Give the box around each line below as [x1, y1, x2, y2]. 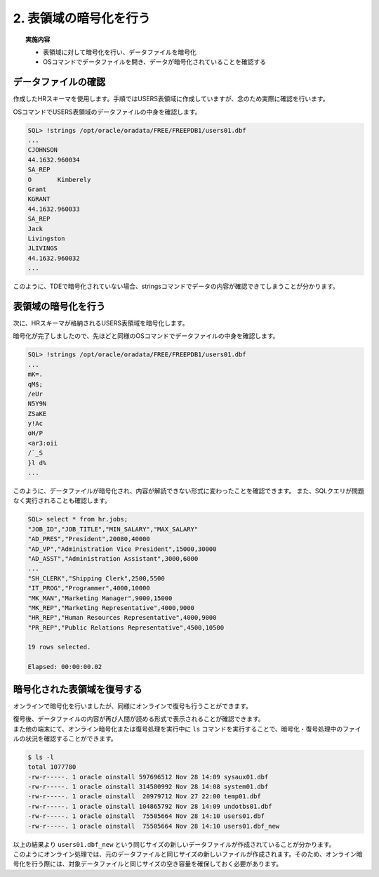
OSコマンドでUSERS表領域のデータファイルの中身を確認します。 [13, 108, 201, 116]
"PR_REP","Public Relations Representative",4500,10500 [27, 623, 225, 632]
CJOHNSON [27, 146, 58, 154]
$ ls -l [27, 753, 54, 761]
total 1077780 [27, 763, 77, 771]
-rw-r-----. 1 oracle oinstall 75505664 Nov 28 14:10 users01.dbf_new [27, 822, 280, 830]
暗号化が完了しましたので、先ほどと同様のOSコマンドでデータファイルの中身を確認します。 [13, 332, 279, 340]
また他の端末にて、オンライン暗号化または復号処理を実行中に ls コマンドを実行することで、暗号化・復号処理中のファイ [13, 725, 361, 733]
